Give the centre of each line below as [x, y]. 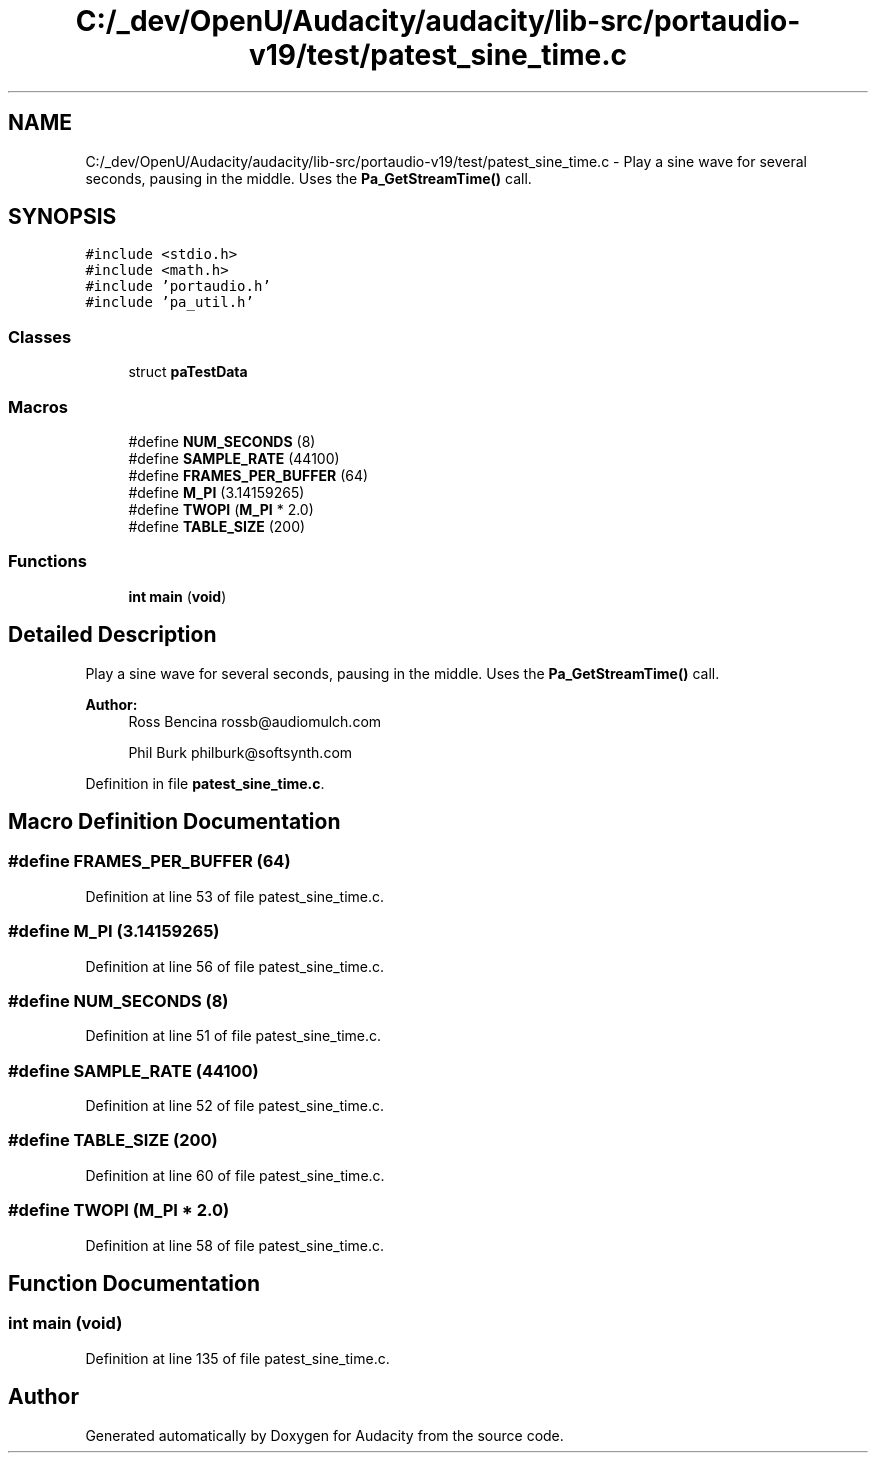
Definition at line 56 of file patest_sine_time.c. [235, 966]
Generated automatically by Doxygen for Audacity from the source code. [324, 1435]
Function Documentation [134, 1283]
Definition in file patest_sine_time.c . [205, 783]
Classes [40, 336]
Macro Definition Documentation [174, 821]
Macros [38, 406]
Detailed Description [112, 635]
